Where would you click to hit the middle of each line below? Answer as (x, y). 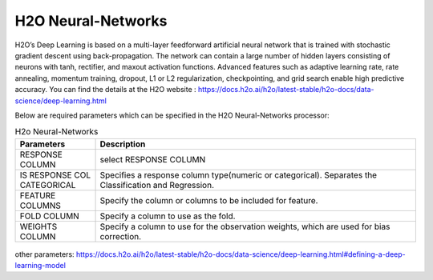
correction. (121, 236)
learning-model (40, 266)
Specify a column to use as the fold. (168, 216)
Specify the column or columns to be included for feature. (209, 200)
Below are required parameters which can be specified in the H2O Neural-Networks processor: (172, 115)
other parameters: (45, 254)
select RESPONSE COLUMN (153, 159)
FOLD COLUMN (49, 216)
